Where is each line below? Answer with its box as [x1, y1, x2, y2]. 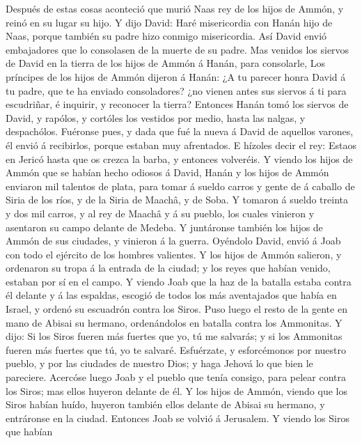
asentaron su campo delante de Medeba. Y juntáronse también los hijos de [6, 219, 323, 234]
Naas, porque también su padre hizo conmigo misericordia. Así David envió [6, 29, 327, 43]
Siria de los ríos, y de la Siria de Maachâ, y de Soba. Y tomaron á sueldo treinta [6, 192, 348, 207]
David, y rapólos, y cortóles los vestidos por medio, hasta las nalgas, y [6, 110, 306, 125]
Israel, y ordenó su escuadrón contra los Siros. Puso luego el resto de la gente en [6, 302, 347, 316]
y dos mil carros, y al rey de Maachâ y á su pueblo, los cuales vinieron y [6, 205, 315, 220]
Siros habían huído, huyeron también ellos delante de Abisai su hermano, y [6, 397, 325, 412]
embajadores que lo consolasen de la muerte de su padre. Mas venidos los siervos [6, 42, 349, 56]
